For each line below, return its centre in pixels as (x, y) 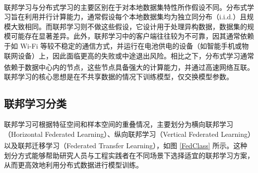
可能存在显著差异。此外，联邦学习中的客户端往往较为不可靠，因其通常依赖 (132, 36)
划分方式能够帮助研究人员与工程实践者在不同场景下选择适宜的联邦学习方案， (129, 155)
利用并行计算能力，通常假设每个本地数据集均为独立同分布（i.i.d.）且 (136, 17)
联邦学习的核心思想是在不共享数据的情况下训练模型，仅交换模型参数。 (119, 77)
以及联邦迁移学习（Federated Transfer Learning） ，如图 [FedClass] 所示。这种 (126, 145)
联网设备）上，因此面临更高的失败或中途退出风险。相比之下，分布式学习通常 (129, 55)
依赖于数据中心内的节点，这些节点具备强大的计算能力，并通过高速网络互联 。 (129, 67)
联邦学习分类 (35, 103)
